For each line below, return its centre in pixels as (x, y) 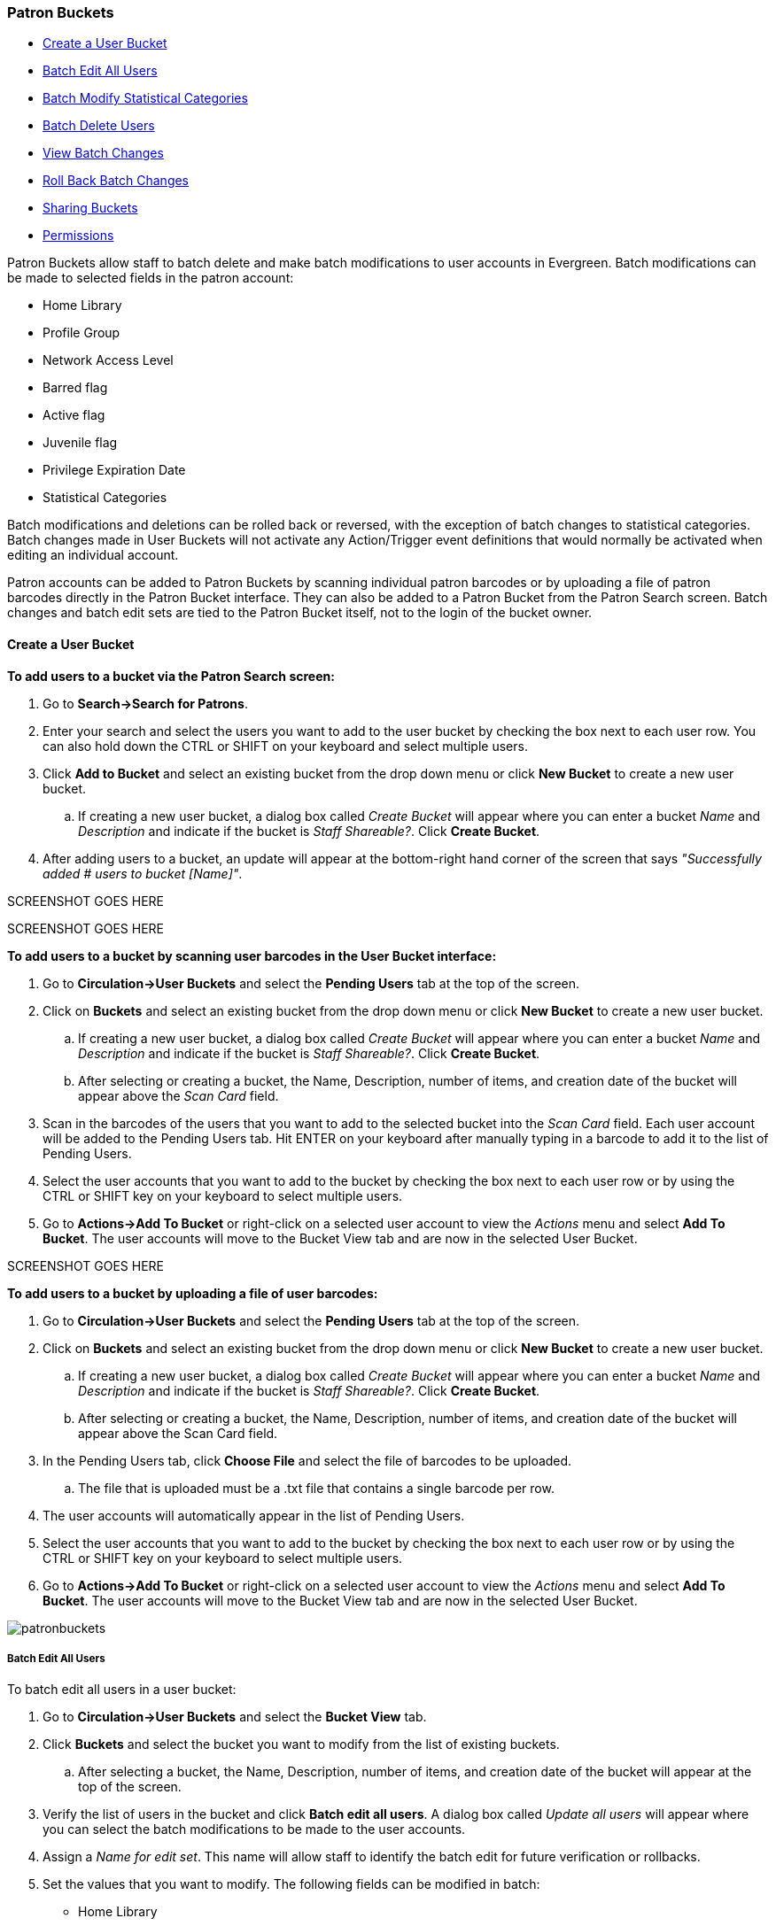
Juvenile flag (80, 443)
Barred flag (75, 388)
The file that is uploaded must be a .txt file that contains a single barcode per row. (316, 1488)
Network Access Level (108, 360)
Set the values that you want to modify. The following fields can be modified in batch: (291, 1884)
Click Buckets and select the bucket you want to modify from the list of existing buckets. (301, 1744)
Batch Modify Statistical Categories (145, 98)
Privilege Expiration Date (114, 470)
